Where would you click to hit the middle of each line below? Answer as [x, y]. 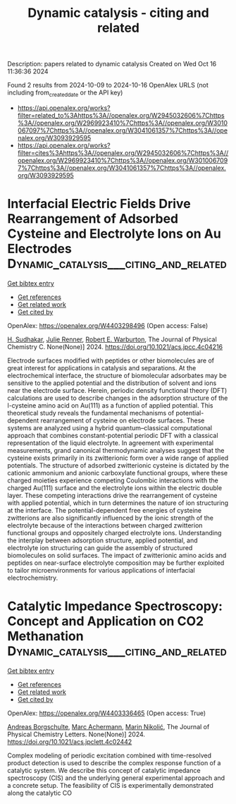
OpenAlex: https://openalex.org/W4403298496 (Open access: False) [108, 325]
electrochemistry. [33, 578]
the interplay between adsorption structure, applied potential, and [103, 540]
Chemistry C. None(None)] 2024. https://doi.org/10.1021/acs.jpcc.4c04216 [115, 346]
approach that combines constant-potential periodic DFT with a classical [113, 435]
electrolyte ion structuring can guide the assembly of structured [100, 547]
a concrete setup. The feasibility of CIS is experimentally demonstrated [110, 785]
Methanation [45, 636]
